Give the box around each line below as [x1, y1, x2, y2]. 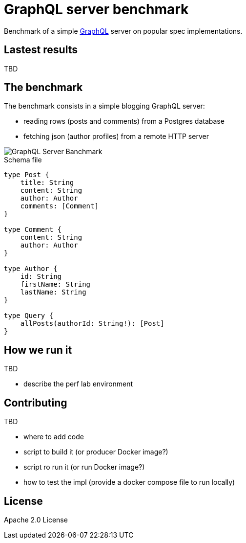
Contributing [4, 396, 67, 409]
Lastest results [4, 44, 78, 56]
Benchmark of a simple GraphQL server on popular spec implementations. [4, 26, 243, 35]
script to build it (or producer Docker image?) [23, 448, 168, 456]
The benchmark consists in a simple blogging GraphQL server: [4, 102, 205, 111]
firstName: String [20, 280, 91, 289]
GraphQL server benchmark [4, 1, 189, 18]
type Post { [4, 171, 49, 179]
